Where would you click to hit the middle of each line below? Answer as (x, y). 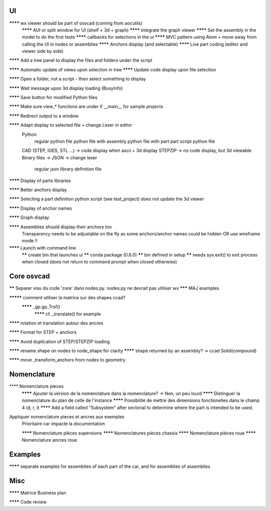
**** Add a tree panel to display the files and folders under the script (81, 60)
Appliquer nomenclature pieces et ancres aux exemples (67, 416)
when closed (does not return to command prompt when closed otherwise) (100, 262)
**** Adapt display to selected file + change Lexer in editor (71, 125)
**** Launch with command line (43, 248)
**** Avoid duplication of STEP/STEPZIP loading (59, 342)
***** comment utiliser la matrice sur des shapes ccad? (67, 297)
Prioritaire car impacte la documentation (63, 424)
